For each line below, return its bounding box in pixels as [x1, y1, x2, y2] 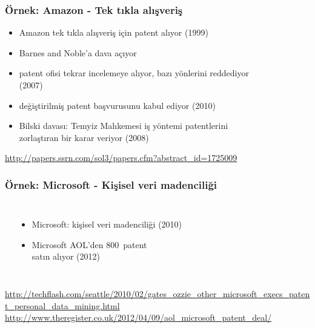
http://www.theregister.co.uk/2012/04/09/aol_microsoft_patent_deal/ [5, 311, 272, 324]
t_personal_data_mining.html [5, 299, 120, 312]
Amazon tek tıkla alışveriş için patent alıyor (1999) [19, 26, 208, 39]
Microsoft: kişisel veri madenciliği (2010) [31, 218, 182, 231]
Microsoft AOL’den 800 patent [31, 238, 147, 251]
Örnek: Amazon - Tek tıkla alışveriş [5, 2, 183, 17]
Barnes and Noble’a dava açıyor [19, 46, 137, 59]
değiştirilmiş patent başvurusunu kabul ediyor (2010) [19, 99, 216, 111]
